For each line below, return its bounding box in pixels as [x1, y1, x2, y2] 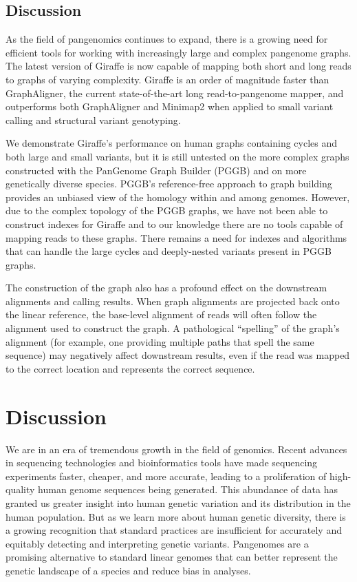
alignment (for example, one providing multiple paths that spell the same [6, 334, 314, 349]
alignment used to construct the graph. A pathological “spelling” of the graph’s [6, 321, 340, 335]
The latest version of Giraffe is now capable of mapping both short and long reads [6, 59, 351, 73]
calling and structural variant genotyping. [6, 112, 181, 127]
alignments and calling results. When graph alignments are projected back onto [6, 293, 340, 308]
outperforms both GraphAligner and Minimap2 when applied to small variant [6, 99, 334, 114]
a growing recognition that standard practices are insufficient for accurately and [6, 523, 342, 537]
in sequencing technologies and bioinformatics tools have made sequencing [6, 455, 318, 470]
